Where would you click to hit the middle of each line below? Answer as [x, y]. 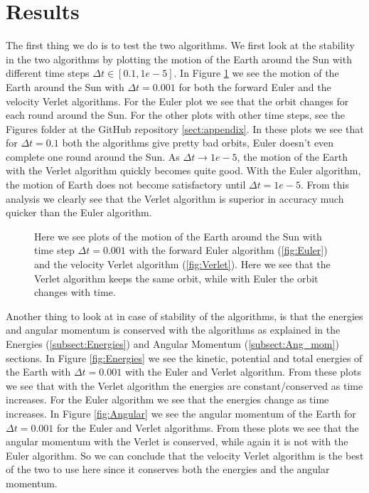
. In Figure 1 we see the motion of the [256, 73]
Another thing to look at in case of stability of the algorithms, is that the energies [184, 316]
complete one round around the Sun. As [93, 156]
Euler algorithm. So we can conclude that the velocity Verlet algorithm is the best [185, 455]
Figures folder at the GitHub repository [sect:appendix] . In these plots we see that [185, 128]
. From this [325, 185]
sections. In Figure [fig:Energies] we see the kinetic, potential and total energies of [184, 357]
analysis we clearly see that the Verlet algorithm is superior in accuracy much [175, 198]
